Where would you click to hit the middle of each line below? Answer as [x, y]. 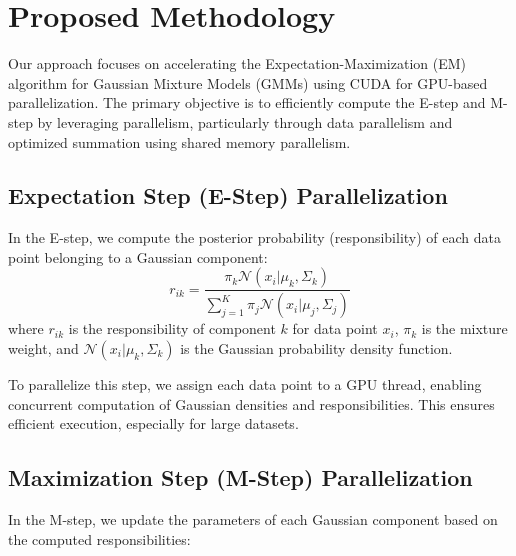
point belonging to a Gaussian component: [138, 256]
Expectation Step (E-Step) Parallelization [228, 195]
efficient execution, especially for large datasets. [153, 423]
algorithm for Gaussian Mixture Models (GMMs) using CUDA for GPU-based [248, 82]
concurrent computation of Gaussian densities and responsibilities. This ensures [251, 403]
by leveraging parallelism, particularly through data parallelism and [245, 121]
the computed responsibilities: [99, 538]
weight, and [43, 347]
